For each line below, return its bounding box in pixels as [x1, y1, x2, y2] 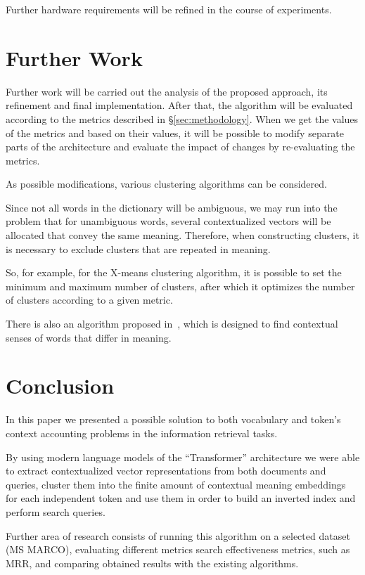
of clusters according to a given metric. [6, 292, 173, 307]
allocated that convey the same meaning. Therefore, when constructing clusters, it [6, 228, 359, 243]
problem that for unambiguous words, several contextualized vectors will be [6, 214, 331, 228]
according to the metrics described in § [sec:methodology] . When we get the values [6, 111, 359, 126]
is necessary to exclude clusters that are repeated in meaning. [6, 241, 271, 256]
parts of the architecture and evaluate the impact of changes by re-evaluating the [6, 139, 355, 154]
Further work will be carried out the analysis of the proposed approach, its [6, 84, 328, 98]
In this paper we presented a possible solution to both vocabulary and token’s [6, 412, 341, 427]
